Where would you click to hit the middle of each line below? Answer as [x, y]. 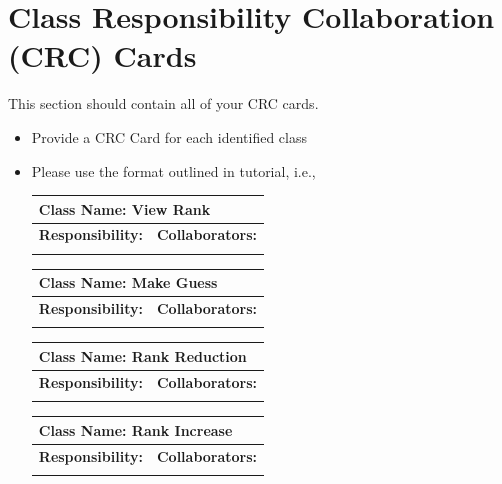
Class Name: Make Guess [128, 282]
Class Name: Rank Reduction [142, 355]
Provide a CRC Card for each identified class [169, 136]
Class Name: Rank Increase [135, 429]
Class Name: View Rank [124, 208]
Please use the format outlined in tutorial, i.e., [173, 170]
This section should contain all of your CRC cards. [163, 103]
